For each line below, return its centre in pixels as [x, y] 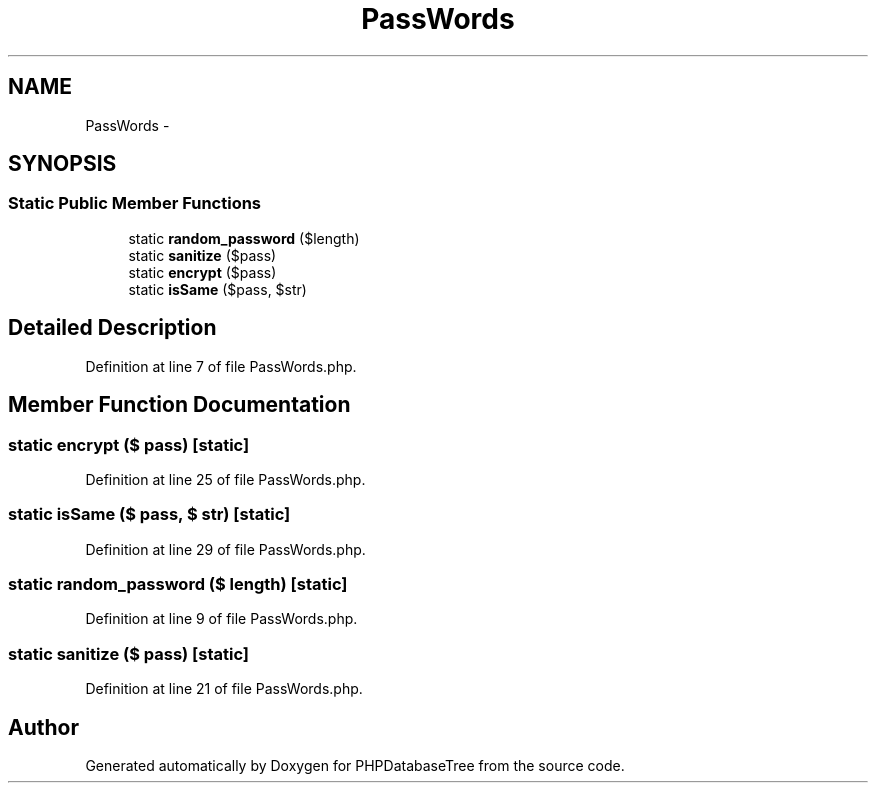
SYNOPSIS [62, 164]
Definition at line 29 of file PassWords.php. [225, 549]
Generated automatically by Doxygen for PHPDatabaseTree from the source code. [355, 765]
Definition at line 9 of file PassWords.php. [221, 619]
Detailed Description [112, 328]
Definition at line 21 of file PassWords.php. [224, 689]
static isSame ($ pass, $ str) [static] [149, 514]
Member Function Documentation [179, 405]
